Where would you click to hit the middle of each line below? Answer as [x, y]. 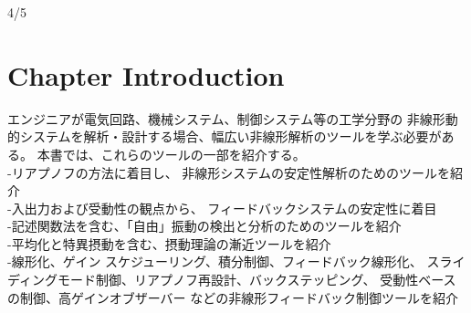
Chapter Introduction [146, 74]
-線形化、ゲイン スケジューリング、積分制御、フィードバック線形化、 [215, 261]
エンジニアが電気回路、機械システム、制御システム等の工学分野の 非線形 [226, 118]
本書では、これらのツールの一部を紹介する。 [171, 154]
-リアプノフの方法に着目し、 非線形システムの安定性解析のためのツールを [229, 172]
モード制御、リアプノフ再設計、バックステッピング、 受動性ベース [257, 280]
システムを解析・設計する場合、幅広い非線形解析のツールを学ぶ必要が [230, 136]
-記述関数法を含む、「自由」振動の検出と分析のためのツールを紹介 [204, 226]
